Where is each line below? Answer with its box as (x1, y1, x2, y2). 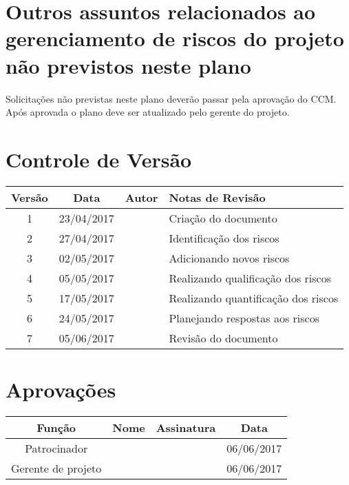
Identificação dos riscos (169, 229, 279, 246)
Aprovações (6, 375, 116, 403)
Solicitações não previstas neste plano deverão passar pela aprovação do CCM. (6, 91, 337, 105)
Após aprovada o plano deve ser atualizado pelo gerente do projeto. (6, 105, 290, 119)
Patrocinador (25, 440, 88, 456)
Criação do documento (169, 209, 277, 226)
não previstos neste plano (6, 51, 251, 79)
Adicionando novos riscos (169, 249, 290, 266)
